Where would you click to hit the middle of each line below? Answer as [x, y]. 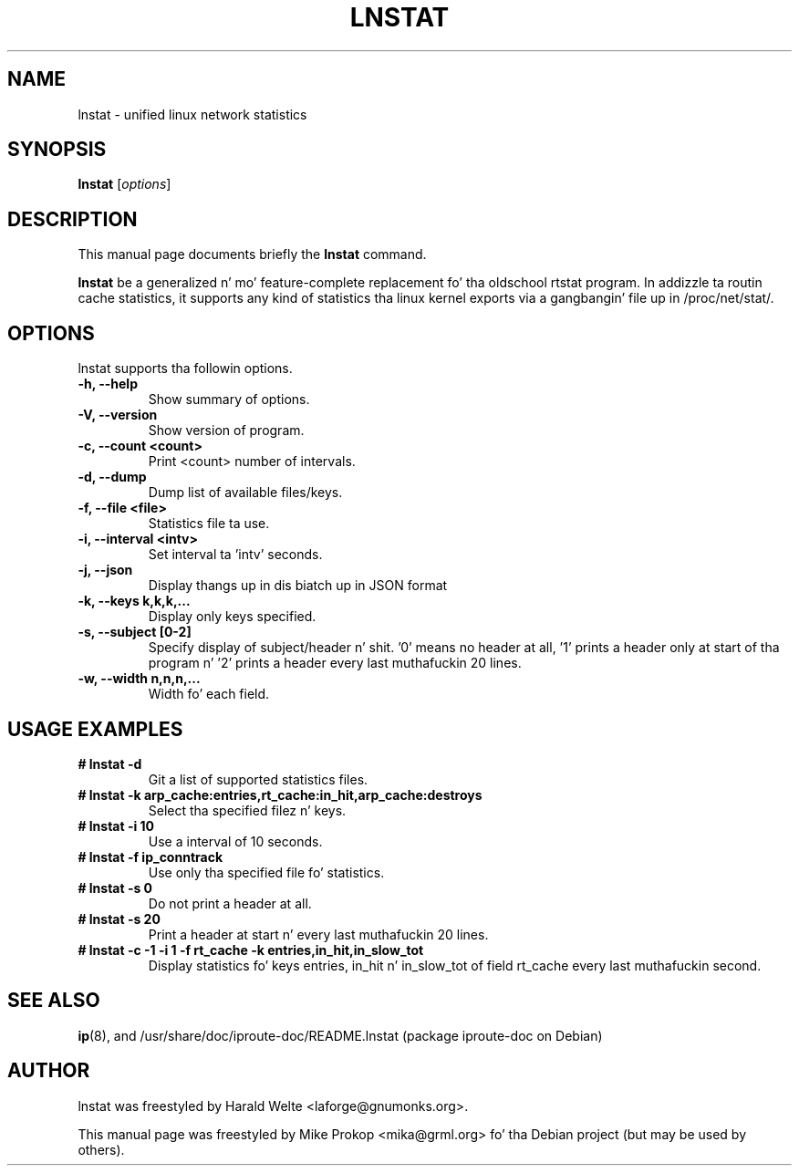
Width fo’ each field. [209, 694]
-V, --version [118, 415]
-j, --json [105, 570]
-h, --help [108, 384]
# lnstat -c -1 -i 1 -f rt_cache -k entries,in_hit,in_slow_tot [251, 950]
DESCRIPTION [73, 219]
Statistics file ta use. [209, 524]
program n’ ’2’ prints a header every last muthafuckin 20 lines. [335, 663]
